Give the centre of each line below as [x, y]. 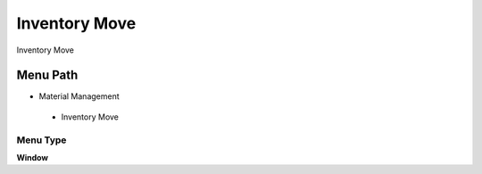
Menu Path [47, 75]
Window [33, 157]
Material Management [79, 96]
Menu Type [42, 140]
